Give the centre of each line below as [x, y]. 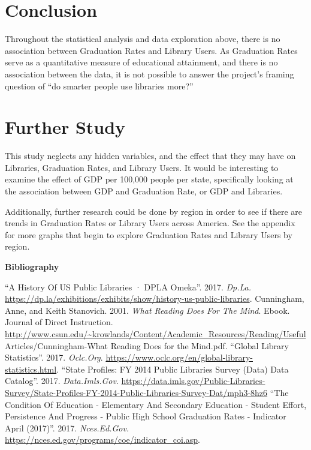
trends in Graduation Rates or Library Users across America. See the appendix [150, 223]
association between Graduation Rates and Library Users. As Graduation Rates [151, 50]
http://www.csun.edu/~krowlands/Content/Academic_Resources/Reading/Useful [155, 333]
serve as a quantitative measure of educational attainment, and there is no [141, 62]
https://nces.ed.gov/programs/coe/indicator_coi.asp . [102, 439]
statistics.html [31, 369]
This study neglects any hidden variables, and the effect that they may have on [150, 156]
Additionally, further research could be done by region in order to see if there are [153, 211]
